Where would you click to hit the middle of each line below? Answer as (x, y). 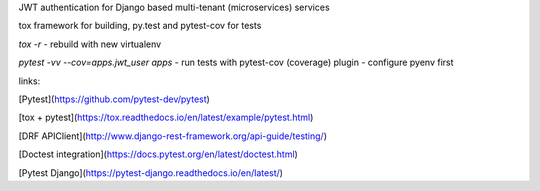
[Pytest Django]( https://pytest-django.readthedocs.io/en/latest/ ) (151, 172)
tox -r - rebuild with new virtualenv (90, 44)
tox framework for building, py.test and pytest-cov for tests (140, 26)
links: (29, 81)
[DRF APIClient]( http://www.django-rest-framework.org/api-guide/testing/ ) (173, 136)
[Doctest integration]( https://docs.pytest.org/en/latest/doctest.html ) (158, 154)
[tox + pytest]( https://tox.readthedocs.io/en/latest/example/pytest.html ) (166, 117)
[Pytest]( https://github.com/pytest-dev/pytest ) (114, 99)
